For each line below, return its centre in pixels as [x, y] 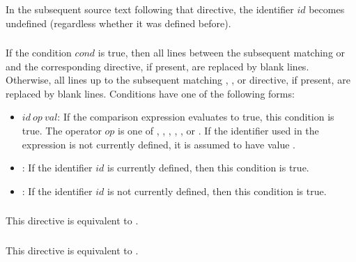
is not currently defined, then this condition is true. [217, 191]
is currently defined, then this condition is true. [208, 168]
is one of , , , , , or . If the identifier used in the [218, 131]
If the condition [39, 53]
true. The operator [62, 131]
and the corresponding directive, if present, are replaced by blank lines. [157, 66]
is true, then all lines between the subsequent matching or [222, 53]
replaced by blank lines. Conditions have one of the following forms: [150, 93]
